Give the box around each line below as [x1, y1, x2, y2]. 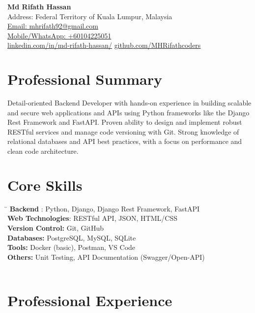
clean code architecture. [7, 146, 79, 156]
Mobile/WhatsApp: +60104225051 [7, 30, 112, 40]
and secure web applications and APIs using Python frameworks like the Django [7, 107, 250, 117]
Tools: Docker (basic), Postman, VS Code [7, 242, 136, 252]
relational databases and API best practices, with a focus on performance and [7, 136, 242, 146]
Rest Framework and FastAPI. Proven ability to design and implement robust [7, 117, 242, 127]
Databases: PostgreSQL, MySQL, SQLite [7, 232, 136, 243]
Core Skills [7, 174, 83, 195]
